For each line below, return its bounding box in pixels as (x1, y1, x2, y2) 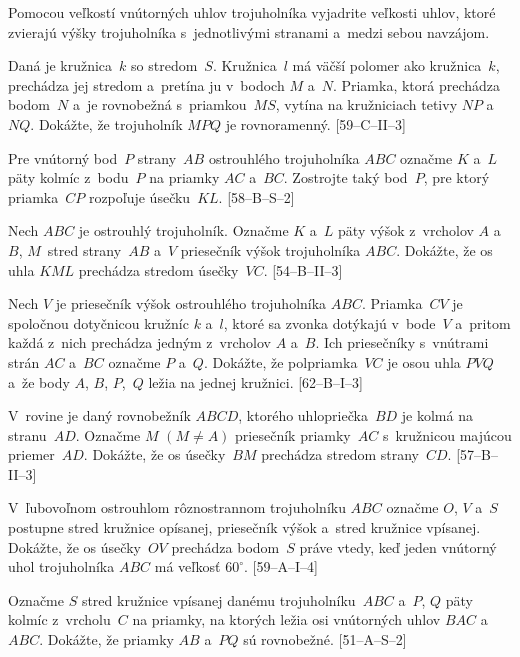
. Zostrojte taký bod (283, 167, 408, 188)
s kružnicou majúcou (382, 424, 512, 445)
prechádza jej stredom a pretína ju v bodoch (8, 74, 285, 95)
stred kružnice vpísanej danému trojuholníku (81, 589, 356, 610)
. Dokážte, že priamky (39, 629, 174, 650)
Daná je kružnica (8, 55, 113, 76)
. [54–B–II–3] (263, 259, 343, 280)
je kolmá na (401, 405, 473, 426)
